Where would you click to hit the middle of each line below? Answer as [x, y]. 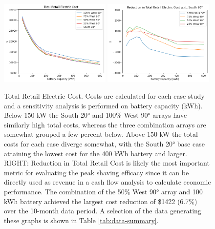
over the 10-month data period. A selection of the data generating [103, 211]
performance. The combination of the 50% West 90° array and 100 [103, 192]
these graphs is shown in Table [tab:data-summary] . [81, 220]
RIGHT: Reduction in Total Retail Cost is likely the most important [107, 163]
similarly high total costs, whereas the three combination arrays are [105, 124]
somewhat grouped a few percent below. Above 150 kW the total [101, 134]
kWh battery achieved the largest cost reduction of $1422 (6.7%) [101, 201]
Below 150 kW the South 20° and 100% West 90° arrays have [96, 115]
